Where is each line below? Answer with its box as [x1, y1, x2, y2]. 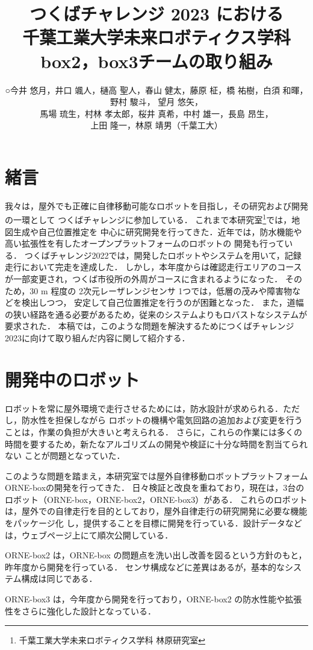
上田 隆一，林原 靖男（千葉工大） [90, 119, 223, 131]
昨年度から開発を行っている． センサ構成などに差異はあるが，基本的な [5, 560, 285, 573]
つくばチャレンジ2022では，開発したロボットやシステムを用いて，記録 [24, 248, 302, 261]
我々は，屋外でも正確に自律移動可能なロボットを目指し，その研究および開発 [5, 199, 308, 212]
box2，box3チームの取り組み [40, 48, 273, 73]
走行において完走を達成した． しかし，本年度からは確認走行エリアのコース [5, 260, 302, 273]
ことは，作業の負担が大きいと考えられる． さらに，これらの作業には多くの [5, 425, 302, 438]
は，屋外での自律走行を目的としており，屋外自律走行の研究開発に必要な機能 [5, 505, 308, 517]
